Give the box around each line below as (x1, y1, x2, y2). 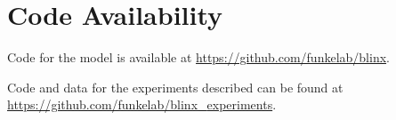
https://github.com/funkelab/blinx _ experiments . (7, 95, 277, 114)
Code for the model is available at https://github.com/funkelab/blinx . (7, 48, 390, 67)
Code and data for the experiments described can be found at (7, 77, 343, 96)
